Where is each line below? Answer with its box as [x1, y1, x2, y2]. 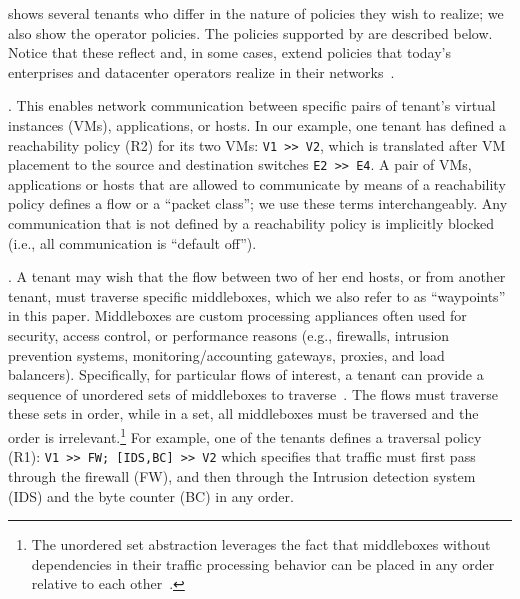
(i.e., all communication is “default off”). [8, 232, 257, 253]
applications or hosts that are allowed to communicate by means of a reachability [8, 173, 506, 194]
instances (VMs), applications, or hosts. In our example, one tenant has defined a [8, 114, 507, 135]
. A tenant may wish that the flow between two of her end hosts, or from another [8, 266, 506, 287]
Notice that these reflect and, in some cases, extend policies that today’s [8, 42, 452, 63]
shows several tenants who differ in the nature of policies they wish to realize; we [8, 3, 504, 23]
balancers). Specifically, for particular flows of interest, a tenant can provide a [8, 364, 484, 385]
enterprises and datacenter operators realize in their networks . [8, 61, 395, 82]
